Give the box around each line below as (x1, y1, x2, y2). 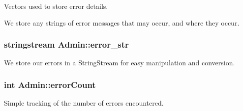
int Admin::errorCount (4, 78, 96, 90)
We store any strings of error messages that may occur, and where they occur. (4, 17, 240, 28)
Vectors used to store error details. (4, 1, 108, 11)
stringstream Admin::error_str (4, 38, 129, 51)
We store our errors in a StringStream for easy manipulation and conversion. (4, 57, 235, 68)
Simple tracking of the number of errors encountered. (4, 98, 164, 108)
